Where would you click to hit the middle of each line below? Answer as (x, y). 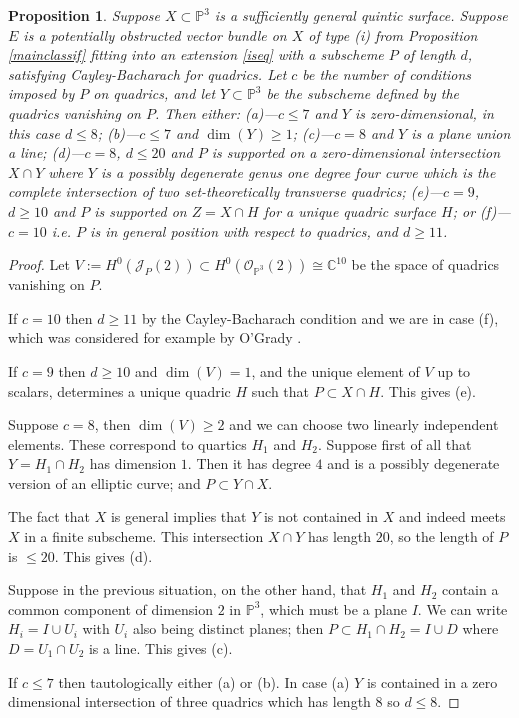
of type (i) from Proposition (393, 34)
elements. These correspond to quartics (127, 443)
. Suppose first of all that (395, 443)
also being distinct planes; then (228, 628)
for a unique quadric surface (350, 210)
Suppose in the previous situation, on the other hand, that (187, 589)
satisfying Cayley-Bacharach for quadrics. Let (147, 73)
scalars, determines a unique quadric (119, 390)
